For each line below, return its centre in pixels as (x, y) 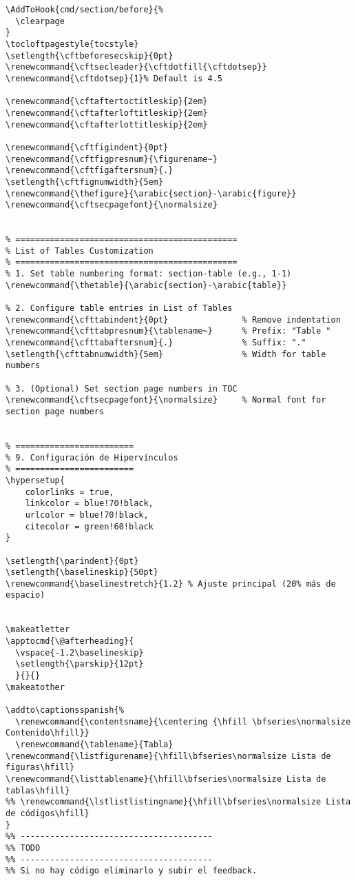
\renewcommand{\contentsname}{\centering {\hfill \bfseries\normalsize (183, 721)
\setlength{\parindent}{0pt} (72, 561)
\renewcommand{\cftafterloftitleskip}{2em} (107, 113)
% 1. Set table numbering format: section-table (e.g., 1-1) (149, 274)
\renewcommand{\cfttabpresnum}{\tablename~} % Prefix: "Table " (168, 331)
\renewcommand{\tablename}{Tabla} (94, 745)
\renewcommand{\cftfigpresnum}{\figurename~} (112, 159)
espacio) (25, 595)
